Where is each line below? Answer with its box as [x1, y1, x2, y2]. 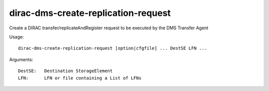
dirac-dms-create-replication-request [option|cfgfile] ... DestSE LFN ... [18, 45, 207, 51]
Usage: [9, 34, 24, 40]
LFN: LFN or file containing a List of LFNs [18, 75, 142, 81]
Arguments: [9, 56, 33, 62]
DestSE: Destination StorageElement [18, 68, 113, 74]
